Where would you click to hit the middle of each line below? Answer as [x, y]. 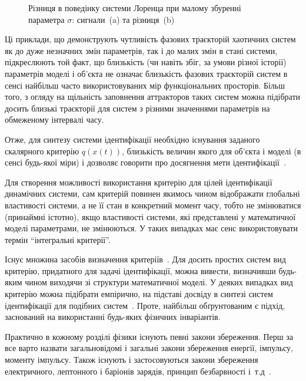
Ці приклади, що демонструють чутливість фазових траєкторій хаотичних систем [150, 39]
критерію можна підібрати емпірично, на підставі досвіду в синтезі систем [139, 294]
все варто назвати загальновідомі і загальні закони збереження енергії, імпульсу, [149, 348]
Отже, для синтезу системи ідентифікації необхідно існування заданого [132, 139]
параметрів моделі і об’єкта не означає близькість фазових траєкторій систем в [146, 73]
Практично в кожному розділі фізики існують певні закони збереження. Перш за [149, 336]
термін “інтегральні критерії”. [58, 239]
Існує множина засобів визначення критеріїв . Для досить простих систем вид [145, 259]
